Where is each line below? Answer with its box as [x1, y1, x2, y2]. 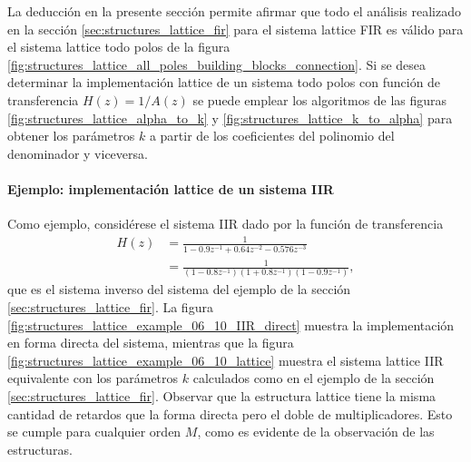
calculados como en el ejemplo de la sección [192, 369, 435, 388]
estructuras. [7, 439, 73, 458]
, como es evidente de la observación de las [197, 422, 435, 441]
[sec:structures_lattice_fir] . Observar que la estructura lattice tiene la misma [7, 387, 437, 406]
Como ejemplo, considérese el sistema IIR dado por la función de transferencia [7, 214, 444, 233]
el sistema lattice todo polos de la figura [7, 37, 231, 56]
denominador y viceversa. [7, 143, 148, 162]
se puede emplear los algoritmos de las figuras [192, 90, 447, 109]
